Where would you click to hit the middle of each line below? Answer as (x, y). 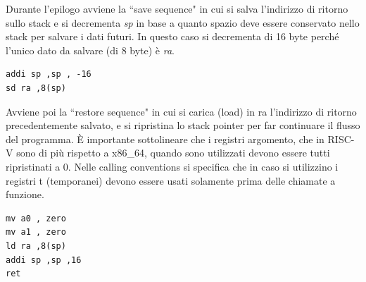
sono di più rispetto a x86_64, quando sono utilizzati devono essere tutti (173, 153)
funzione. (25, 194)
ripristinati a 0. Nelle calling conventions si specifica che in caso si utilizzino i (172, 166)
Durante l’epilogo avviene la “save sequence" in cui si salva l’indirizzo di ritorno (177, 8)
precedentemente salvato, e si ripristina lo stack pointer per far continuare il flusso (183, 125)
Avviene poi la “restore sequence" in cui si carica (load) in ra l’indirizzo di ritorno (181, 111)
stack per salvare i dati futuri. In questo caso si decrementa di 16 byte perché (172, 36)
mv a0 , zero (36, 218)
